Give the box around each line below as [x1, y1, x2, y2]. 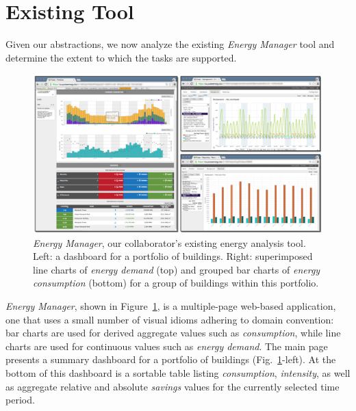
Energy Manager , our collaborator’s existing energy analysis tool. [33, 235, 306, 250]
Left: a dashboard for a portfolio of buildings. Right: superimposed [33, 249, 313, 263]
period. [5, 393, 35, 407]
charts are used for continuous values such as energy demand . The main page [5, 339, 328, 353]
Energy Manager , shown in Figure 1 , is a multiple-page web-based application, [5, 298, 336, 313]
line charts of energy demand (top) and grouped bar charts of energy [33, 262, 320, 276]
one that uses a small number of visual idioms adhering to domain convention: [5, 312, 334, 326]
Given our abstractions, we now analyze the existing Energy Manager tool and [5, 37, 335, 51]
